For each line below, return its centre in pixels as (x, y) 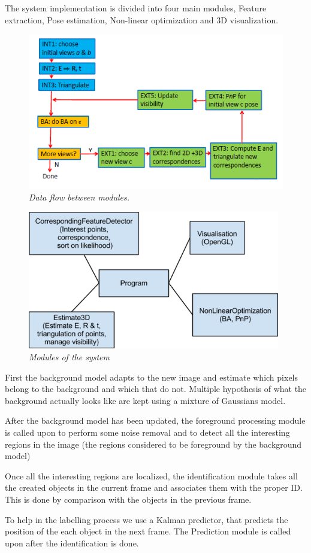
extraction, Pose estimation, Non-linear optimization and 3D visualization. (142, 19)
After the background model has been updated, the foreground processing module (155, 420)
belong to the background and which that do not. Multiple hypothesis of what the (156, 389)
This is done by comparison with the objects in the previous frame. (128, 499)
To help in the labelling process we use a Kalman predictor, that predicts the (147, 519)
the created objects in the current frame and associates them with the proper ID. (154, 487)
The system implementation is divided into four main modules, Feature (136, 8)
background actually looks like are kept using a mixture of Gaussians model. (145, 400)
